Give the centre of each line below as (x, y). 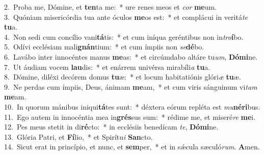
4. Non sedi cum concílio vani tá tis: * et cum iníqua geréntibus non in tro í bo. (124, 36)
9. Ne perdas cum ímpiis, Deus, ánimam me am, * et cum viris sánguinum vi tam (131, 86)
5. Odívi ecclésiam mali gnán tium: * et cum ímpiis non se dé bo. (104, 47)
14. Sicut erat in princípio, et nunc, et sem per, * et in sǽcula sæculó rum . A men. (132, 147)
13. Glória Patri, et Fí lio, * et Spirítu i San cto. (78, 136)
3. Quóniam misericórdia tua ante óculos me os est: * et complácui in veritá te (126, 17)
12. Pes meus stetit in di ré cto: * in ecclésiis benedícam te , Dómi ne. (111, 127)
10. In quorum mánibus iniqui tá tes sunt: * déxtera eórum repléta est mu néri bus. (132, 106)
